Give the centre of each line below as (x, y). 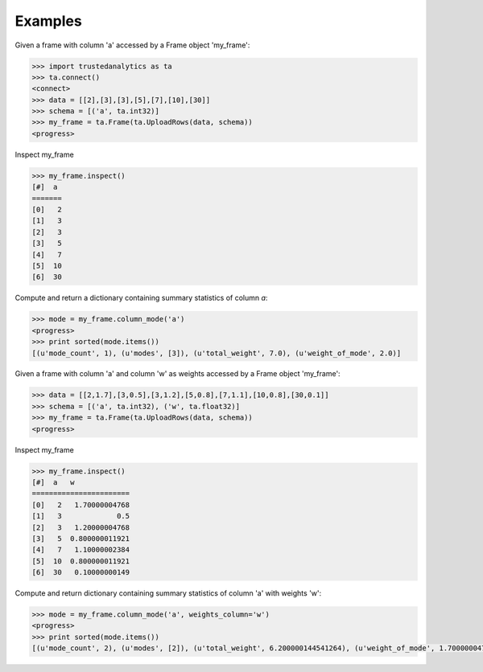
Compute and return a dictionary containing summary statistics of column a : (141, 298)
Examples (48, 21)
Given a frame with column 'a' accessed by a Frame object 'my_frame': (132, 45)
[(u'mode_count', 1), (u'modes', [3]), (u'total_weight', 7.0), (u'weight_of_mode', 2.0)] (217, 353)
